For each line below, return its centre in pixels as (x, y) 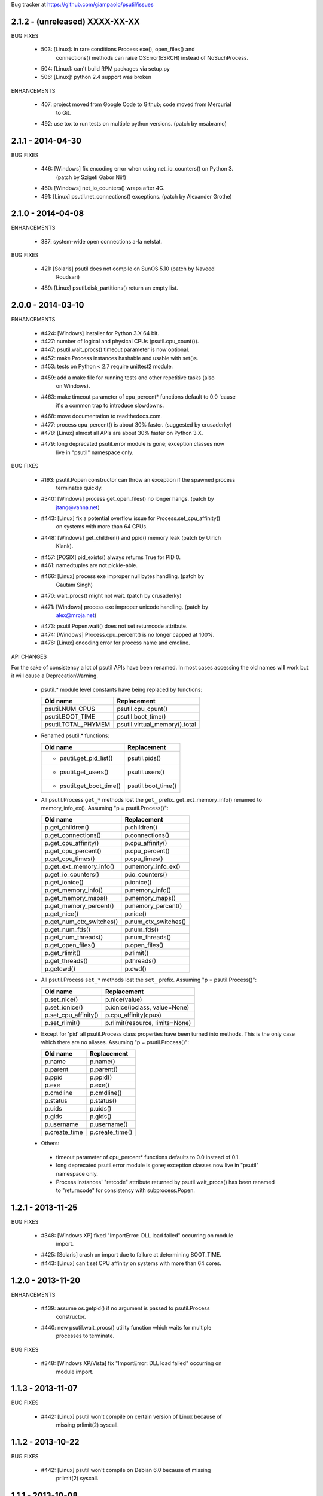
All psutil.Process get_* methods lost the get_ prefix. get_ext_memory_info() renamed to (152, 799)
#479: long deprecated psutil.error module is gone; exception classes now (132, 444)
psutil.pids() (144, 758)
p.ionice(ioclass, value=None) (147, 1007)
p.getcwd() (60, 969)
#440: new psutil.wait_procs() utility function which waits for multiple (126, 1327)
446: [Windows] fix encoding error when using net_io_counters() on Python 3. (137, 169)
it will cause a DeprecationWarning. (54, 676)
